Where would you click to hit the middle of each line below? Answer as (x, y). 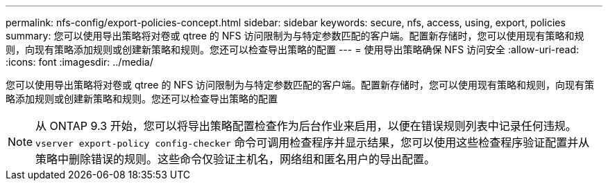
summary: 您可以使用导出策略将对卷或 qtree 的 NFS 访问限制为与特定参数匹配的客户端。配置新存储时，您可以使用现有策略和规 (295, 36)
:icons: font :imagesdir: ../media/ (79, 62)
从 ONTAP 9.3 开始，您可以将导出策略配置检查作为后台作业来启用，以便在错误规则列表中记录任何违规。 (306, 126)
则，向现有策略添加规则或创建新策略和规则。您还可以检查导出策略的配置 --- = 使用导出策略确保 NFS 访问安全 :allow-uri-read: (293, 49)
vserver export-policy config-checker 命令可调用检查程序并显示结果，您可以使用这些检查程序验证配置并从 (313, 142)
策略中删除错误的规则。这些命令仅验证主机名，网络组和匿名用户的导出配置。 (236, 159)
